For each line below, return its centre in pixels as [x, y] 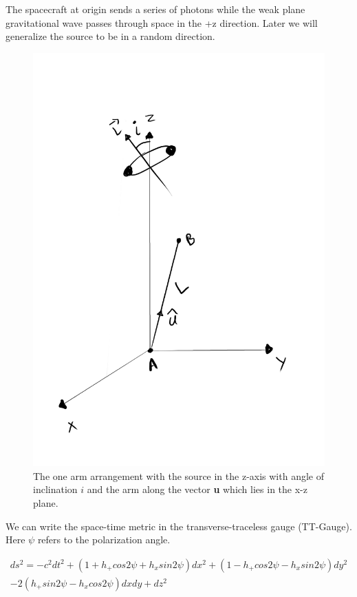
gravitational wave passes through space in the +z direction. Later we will [162, 22]
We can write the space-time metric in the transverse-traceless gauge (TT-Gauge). [179, 526]
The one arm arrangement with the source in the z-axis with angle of [178, 475]
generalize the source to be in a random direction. [110, 36]
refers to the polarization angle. [104, 540]
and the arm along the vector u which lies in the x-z [197, 489]
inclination [55, 489]
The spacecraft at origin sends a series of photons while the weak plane [155, 9]
